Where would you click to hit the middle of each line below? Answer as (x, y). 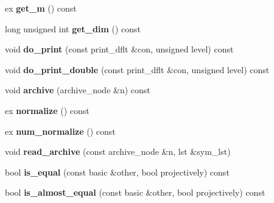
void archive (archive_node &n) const (78, 90)
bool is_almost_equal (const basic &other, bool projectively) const (135, 192)
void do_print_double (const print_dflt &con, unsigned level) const (137, 69)
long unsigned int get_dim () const (73, 28)
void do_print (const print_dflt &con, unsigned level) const (119, 49)
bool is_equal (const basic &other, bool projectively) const (117, 172)
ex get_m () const (41, 8)
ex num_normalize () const (60, 131)
